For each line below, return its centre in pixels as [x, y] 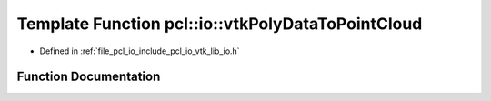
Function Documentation [89, 77]
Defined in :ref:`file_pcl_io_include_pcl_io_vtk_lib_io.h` [140, 51]
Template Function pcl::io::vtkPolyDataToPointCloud [220, 24]
